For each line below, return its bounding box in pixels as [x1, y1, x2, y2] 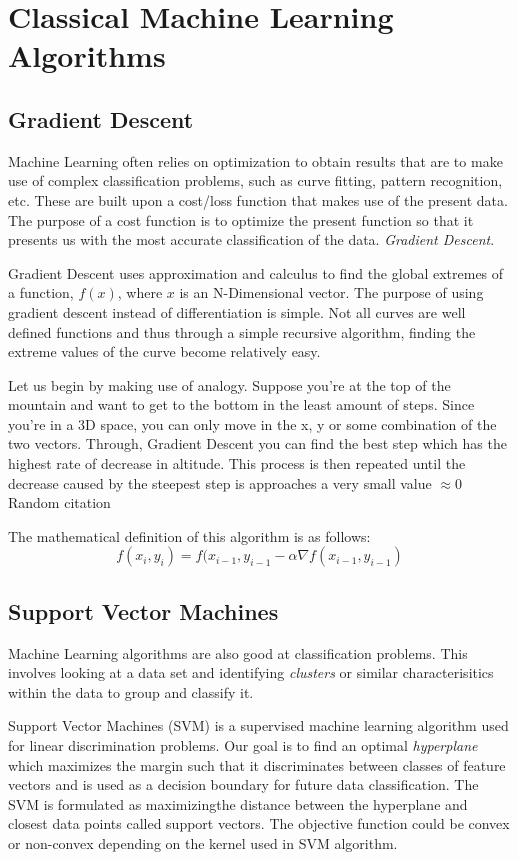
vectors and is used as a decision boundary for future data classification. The [8, 774, 479, 795]
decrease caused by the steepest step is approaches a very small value [8, 472, 432, 493]
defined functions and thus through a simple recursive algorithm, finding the [8, 321, 476, 342]
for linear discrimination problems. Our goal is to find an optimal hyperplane [8, 735, 478, 756]
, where [117, 282, 163, 303]
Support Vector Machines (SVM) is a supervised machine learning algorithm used [8, 715, 509, 736]
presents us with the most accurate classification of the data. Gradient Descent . [8, 229, 495, 250]
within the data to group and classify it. [8, 681, 254, 702]
